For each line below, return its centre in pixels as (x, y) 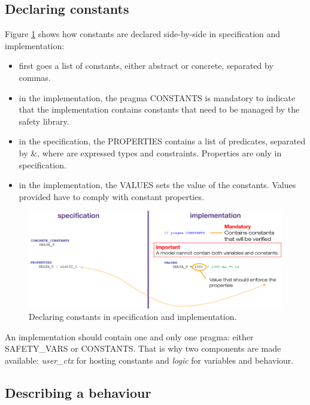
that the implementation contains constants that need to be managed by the (159, 109)
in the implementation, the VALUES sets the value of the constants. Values (157, 185)
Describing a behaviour (78, 392)
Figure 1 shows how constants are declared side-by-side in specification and (143, 34)
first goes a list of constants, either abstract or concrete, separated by (146, 66)
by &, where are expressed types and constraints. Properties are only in (150, 152)
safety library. (44, 121)
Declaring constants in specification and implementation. (133, 317)
